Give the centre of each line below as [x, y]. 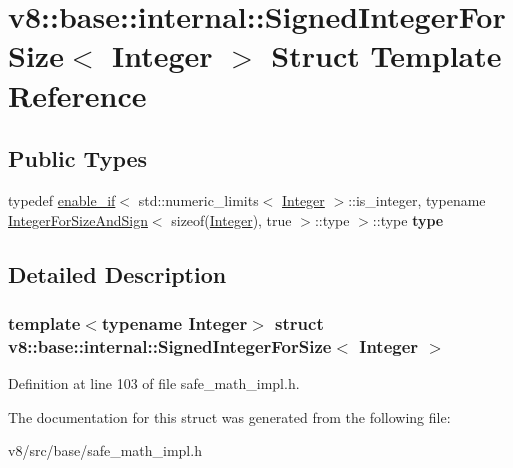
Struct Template [386, 55]
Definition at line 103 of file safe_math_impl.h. [154, 383]
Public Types [78, 158]
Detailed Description [117, 273]
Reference [77, 94]
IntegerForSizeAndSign [78, 219]
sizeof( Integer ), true [231, 219]
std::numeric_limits [198, 199]
